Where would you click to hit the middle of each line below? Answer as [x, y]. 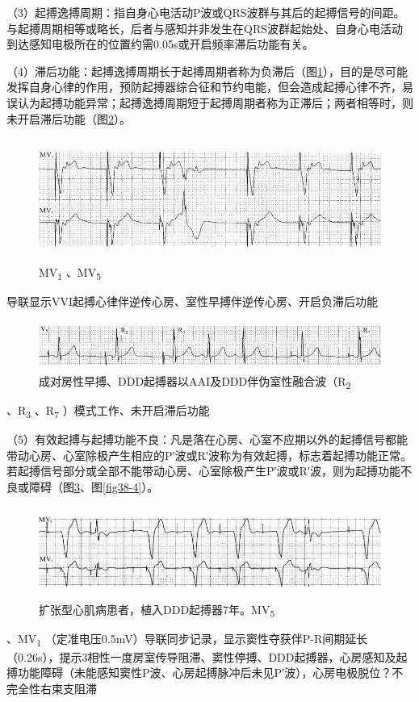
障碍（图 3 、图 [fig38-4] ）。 [94, 487]
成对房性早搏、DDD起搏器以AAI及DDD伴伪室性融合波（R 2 [195, 382]
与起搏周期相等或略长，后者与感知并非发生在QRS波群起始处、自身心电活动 [205, 28]
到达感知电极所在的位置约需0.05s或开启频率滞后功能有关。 [160, 44]
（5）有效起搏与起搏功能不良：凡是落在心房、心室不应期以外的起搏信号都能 [207, 439]
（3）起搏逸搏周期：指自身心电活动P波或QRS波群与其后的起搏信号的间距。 [206, 12]
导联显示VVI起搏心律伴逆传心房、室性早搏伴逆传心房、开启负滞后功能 [193, 301]
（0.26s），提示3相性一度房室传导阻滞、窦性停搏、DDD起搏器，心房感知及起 [207, 656]
